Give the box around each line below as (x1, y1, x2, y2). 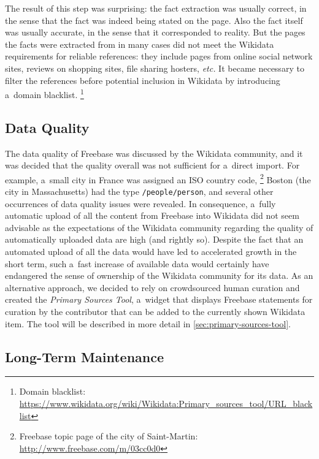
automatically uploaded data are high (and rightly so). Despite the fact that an (5, 233, 304, 246)
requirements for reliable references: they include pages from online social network (5, 50, 313, 63)
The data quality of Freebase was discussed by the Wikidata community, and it (5, 146, 303, 159)
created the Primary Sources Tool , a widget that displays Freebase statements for (5, 293, 313, 306)
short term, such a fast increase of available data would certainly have (5, 257, 269, 270)
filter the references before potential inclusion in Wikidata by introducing (5, 74, 280, 86)
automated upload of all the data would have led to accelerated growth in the (5, 245, 297, 258)
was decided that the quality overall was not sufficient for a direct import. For (5, 159, 300, 172)
